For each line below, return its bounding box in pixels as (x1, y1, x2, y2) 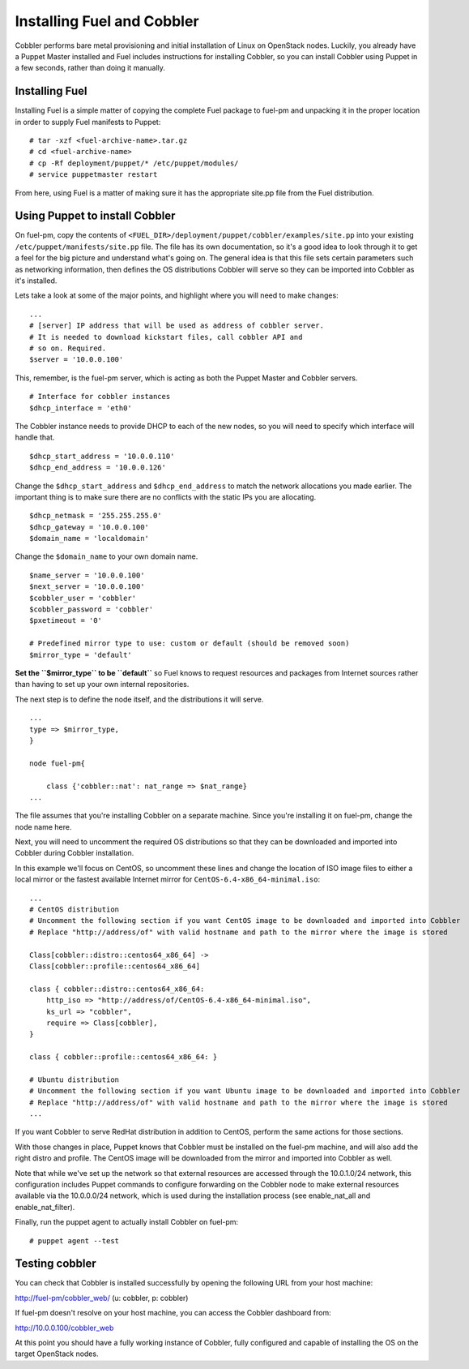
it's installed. (15, 276, 58, 285)
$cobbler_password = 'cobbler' (29, 605, 154, 614)
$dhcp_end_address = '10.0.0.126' (29, 463, 166, 472)
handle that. (15, 432, 55, 442)
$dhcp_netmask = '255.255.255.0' (29, 511, 162, 521)
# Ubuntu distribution (29, 1075, 120, 1084)
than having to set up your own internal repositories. (15, 680, 190, 689)
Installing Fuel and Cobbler (15, 12, 199, 30)
